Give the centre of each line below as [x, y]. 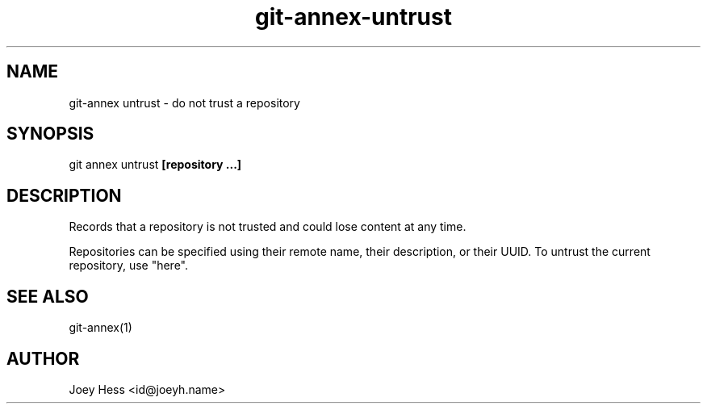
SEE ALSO [48, 296]
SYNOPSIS [50, 134]
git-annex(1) [100, 328]
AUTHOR [43, 358]
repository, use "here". [129, 266]
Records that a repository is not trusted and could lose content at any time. [268, 227]
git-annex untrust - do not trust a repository [184, 102]
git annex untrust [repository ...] [155, 165]
